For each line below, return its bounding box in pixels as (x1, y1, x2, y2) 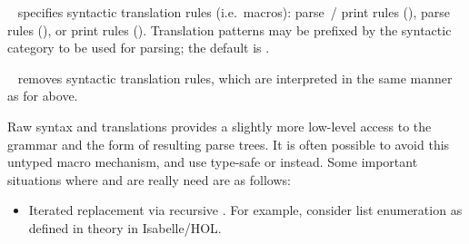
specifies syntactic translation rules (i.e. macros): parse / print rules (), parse (17, 3, 451, 21)
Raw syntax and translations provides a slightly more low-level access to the (7, 116, 432, 135)
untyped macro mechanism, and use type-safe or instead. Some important (7, 152, 418, 171)
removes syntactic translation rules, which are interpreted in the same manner (17, 68, 453, 87)
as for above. (7, 86, 78, 105)
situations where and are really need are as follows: (7, 170, 291, 189)
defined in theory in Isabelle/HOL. (28, 218, 222, 237)
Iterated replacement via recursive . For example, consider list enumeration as (28, 200, 463, 220)
